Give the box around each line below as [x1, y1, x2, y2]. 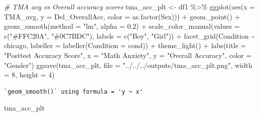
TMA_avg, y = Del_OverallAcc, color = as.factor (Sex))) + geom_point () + [4, 11, 240, 21]
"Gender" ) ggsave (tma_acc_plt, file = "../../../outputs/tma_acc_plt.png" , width [4, 59, 253, 70]
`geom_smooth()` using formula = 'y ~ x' [4, 88, 143, 95]
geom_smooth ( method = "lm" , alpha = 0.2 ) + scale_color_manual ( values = [4, 21, 240, 31]
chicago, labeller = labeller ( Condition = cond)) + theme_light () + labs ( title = [4, 40, 247, 51]
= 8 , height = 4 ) [4, 69, 55, 80]
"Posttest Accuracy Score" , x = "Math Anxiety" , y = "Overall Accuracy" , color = [4, 50, 252, 60]
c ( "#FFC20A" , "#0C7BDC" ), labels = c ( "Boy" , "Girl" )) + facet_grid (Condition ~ [4, 30, 255, 41]
